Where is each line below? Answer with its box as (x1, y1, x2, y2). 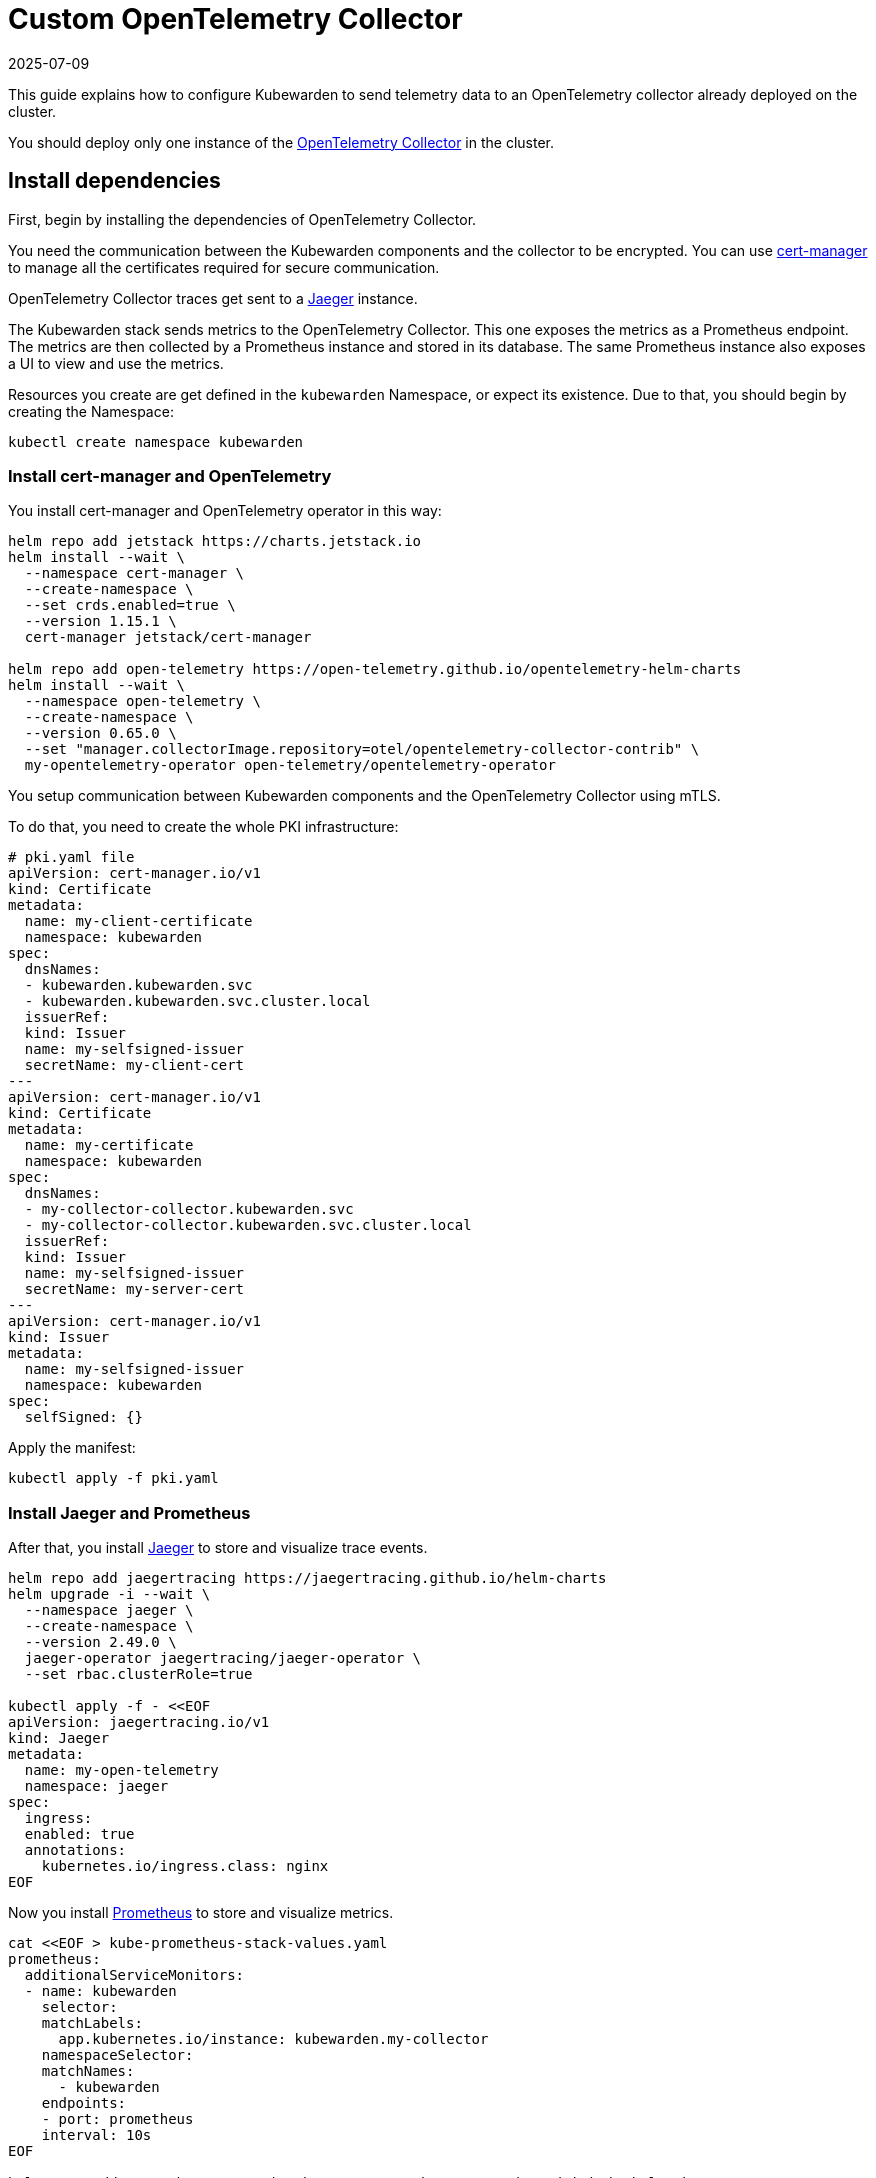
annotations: (24, 1842, 127, 1859)
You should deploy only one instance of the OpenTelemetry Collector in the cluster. (8, 133, 554, 151)
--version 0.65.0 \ (24, 725, 177, 742)
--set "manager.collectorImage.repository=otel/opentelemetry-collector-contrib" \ (24, 741, 700, 758)
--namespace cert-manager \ (24, 565, 245, 582)
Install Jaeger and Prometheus (8, 1502, 251, 1523)
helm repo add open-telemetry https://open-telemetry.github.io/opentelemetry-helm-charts (8, 661, 742, 678)
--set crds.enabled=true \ (24, 597, 236, 614)
